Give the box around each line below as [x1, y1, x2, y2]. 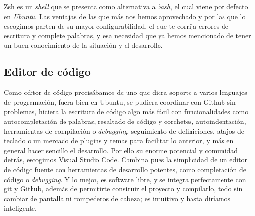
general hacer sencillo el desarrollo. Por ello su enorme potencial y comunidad [4, 145, 238, 155]
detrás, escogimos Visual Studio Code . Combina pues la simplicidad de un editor [4, 154, 248, 165]
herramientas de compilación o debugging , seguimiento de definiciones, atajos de [4, 125, 244, 136]
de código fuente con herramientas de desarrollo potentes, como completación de [4, 164, 246, 174]
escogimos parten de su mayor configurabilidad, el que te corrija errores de [4, 21, 228, 31]
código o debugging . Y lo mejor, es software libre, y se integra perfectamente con [4, 174, 246, 184]
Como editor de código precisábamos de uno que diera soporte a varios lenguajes [4, 87, 247, 97]
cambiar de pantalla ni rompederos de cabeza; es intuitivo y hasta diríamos [4, 193, 231, 203]
